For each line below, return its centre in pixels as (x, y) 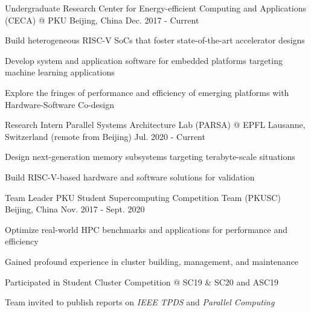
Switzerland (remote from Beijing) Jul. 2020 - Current (105, 136)
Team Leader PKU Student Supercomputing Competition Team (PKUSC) (143, 197)
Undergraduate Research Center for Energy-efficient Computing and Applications (155, 8)
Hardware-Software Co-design (60, 104)
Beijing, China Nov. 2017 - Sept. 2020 (75, 209)
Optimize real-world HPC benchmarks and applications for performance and (146, 229)
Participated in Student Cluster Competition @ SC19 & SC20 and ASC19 (142, 282)
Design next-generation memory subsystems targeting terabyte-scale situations (150, 157)
